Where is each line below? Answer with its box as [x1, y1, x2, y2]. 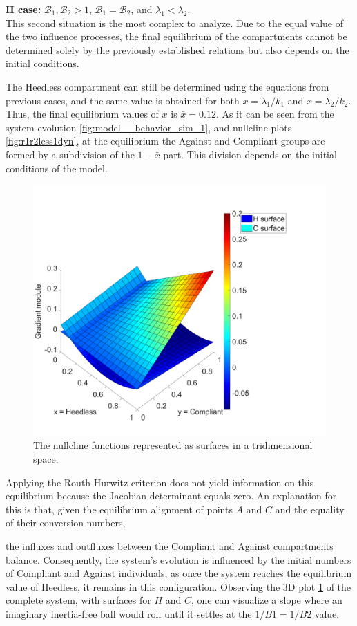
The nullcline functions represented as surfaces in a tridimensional [33, 438, 313, 452]
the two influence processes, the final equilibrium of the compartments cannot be [6, 29, 347, 44]
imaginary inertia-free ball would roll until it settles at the [6, 606, 252, 620]
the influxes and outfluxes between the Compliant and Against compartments [6, 539, 334, 553]
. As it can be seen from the [215, 107, 334, 121]
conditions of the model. [6, 160, 108, 175]
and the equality [275, 501, 345, 516]
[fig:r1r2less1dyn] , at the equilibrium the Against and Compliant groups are [6, 134, 325, 148]
